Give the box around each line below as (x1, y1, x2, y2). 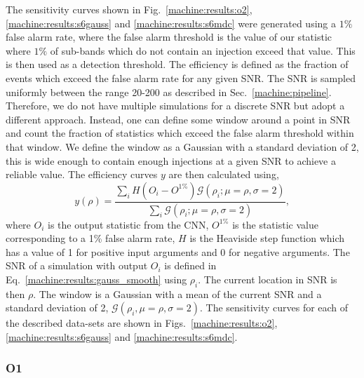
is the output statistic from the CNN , (48, 217, 209, 231)
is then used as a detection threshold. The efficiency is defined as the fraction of (6, 57, 349, 72)
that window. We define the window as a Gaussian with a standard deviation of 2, (6, 139, 359, 154)
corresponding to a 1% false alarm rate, (6, 231, 175, 245)
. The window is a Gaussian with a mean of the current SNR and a (33, 286, 322, 301)
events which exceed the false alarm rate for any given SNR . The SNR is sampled (6, 70, 356, 85)
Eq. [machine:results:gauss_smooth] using (6, 271, 187, 286)
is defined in (164, 258, 217, 273)
